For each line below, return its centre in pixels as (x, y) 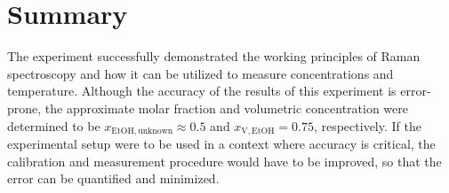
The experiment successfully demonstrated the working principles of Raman (214, 56)
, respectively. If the (367, 125)
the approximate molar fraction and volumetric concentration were (227, 108)
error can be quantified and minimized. (113, 178)
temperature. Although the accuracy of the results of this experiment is (202, 91)
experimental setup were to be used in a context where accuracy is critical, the (221, 143)
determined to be (54, 125)
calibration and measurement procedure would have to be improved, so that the (224, 161)
